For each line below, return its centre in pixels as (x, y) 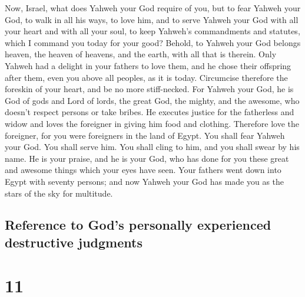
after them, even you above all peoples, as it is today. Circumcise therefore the (146, 77)
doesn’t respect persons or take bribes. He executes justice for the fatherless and (150, 112)
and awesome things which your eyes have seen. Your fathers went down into (143, 170)
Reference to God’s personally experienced (138, 225)
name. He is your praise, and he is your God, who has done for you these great (147, 158)
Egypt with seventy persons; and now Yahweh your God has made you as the (145, 181)
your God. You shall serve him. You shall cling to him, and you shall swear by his (152, 147)
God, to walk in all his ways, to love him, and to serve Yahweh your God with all (152, 19)
